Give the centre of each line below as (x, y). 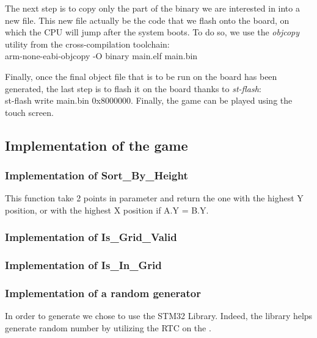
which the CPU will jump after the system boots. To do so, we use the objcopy (152, 32)
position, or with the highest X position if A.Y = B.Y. (107, 210)
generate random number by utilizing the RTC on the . (108, 328)
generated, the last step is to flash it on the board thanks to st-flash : (133, 88)
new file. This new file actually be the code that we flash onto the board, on (147, 20)
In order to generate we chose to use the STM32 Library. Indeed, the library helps (159, 316)
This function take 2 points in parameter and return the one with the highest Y (154, 198)
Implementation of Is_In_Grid (83, 265)
